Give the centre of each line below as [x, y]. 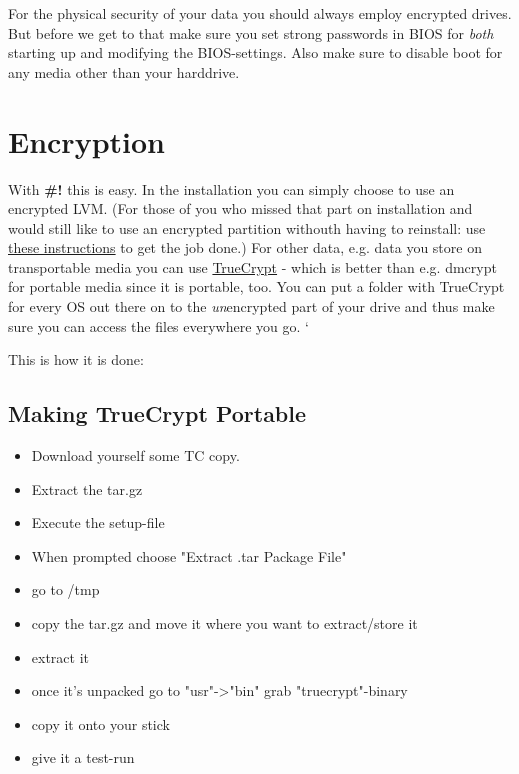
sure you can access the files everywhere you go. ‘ [158, 325]
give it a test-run [83, 757]
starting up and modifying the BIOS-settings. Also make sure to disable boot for [255, 52]
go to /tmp [65, 589]
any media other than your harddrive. [124, 71]
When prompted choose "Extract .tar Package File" [189, 555]
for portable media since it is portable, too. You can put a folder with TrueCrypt [256, 286]
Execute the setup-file [98, 522]
